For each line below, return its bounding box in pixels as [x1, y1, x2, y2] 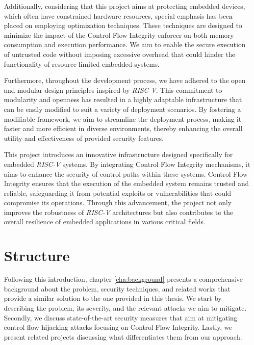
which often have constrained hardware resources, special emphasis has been [4, 10, 233, 21]
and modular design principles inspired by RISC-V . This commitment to [4, 84, 222, 95]
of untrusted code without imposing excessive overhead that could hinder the [4, 49, 235, 59]
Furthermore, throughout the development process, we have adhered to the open [4, 75, 246, 85]
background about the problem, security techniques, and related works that [4, 283, 231, 293]
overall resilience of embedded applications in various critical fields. [4, 216, 205, 227]
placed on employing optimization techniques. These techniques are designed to [4, 20, 242, 30]
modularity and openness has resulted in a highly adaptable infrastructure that [4, 94, 242, 105]
